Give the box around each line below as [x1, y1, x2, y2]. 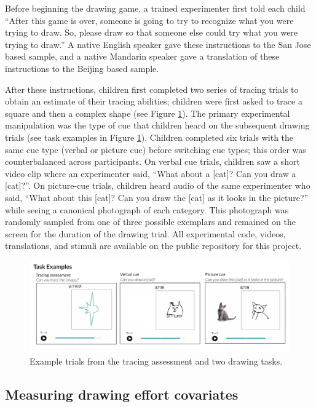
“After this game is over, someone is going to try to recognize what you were [5, 14, 294, 26]
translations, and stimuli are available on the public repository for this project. [5, 239, 302, 252]
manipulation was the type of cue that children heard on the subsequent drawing [5, 119, 310, 132]
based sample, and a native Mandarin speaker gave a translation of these [5, 50, 280, 63]
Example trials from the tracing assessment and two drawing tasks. [30, 354, 283, 367]
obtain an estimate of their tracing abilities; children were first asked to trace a [5, 95, 302, 108]
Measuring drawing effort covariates [5, 384, 239, 403]
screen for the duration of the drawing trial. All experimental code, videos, [5, 227, 286, 240]
